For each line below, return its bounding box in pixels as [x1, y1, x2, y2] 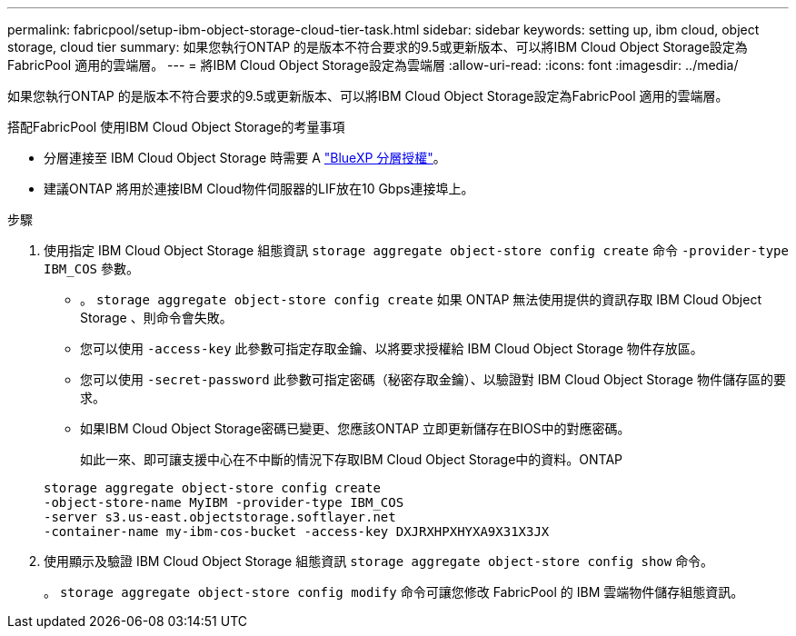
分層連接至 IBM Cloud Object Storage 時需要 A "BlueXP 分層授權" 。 [44, 150, 446, 165]
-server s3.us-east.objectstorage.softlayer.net [44, 510, 396, 524]
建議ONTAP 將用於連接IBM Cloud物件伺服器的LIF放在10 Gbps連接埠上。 [44, 181, 474, 196]
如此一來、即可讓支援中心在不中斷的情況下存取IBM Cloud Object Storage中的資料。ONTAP [80, 452, 623, 467]
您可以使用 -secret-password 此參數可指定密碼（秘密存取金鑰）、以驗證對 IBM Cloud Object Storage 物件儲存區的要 [80, 372, 786, 387]
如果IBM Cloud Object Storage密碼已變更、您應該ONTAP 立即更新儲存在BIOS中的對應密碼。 [80, 421, 631, 436]
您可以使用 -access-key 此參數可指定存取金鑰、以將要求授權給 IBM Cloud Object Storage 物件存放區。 [80, 341, 703, 356]
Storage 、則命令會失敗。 [80, 310, 233, 325]
